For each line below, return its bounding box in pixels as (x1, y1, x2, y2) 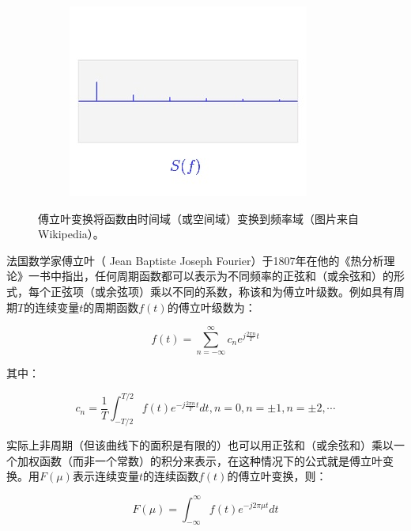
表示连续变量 (72, 468, 139, 484)
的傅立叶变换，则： (227, 468, 327, 484)
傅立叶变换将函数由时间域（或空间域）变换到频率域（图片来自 (38, 210, 359, 226)
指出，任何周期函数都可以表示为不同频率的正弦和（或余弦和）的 (61, 267, 394, 284)
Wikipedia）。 (38, 226, 104, 242)
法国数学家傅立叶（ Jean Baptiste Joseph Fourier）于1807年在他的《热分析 (6, 252, 384, 268)
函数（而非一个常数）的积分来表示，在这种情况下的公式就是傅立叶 (39, 452, 383, 468)
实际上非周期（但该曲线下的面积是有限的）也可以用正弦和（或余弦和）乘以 (6, 437, 394, 453)
